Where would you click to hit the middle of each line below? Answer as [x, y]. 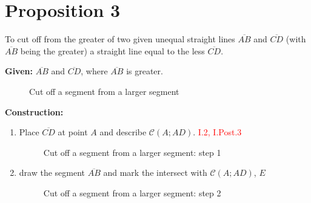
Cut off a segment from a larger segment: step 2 [132, 192]
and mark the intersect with [155, 172]
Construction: [34, 111]
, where [94, 71]
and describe [123, 132]
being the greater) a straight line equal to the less [112, 50]
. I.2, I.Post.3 [217, 132]
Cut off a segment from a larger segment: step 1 [132, 152]
